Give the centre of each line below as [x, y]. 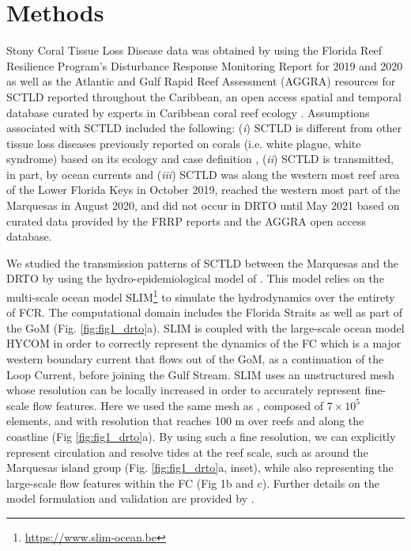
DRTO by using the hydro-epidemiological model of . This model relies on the [195, 278]
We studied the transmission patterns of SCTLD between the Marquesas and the [203, 262]
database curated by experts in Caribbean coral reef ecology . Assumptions [188, 112]
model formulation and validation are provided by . [130, 498]
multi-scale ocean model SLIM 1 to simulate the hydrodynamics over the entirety [201, 296]
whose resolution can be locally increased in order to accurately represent [184, 390]
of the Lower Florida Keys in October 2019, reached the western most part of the [204, 190]
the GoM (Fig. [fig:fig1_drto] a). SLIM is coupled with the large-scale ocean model [205, 327]
